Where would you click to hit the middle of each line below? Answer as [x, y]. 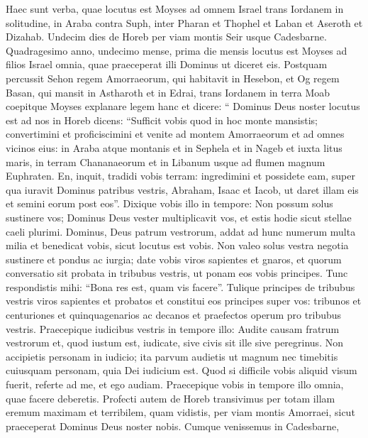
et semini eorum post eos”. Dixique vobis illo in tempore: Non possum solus [169, 203]
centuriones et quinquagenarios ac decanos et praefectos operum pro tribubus [174, 315]
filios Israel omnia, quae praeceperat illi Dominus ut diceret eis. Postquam [167, 64]
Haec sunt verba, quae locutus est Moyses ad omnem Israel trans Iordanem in [175, 9]
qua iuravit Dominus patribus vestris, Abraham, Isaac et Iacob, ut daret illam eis [182, 189]
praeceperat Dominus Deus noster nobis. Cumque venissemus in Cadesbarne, [173, 426]
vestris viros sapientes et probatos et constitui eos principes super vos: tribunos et [184, 301]
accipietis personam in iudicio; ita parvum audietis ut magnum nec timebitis [172, 356]
